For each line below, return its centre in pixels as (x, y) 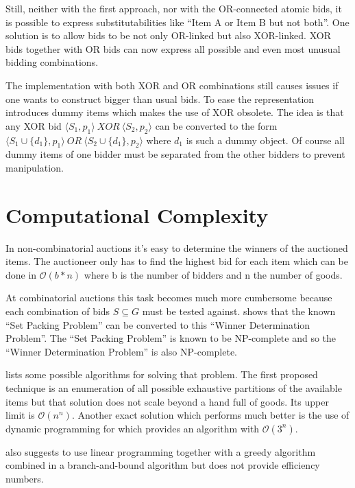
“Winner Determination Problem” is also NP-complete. (122, 351)
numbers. (25, 478)
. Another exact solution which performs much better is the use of (210, 415)
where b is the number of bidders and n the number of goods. (213, 274)
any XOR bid (34, 125)
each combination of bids (58, 311)
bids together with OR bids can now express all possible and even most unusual (173, 48)
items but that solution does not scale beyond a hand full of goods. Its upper (167, 401)
